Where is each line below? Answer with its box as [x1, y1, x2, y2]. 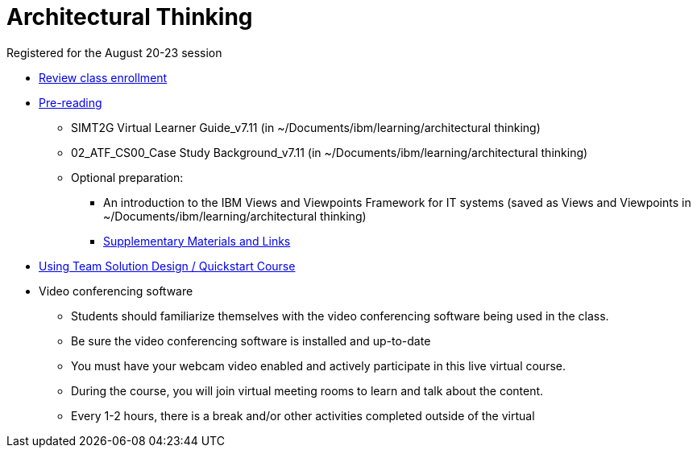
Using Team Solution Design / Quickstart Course [39, 258, 296, 273]
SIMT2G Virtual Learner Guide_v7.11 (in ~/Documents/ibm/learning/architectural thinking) [71, 120, 541, 134]
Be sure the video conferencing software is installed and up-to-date [71, 333, 431, 348]
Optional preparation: [71, 170, 184, 184]
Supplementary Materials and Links [103, 233, 291, 248]
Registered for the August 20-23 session [6, 45, 222, 60]
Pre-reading [39, 95, 102, 109]
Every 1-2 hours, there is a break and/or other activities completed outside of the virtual [71, 408, 535, 423]
